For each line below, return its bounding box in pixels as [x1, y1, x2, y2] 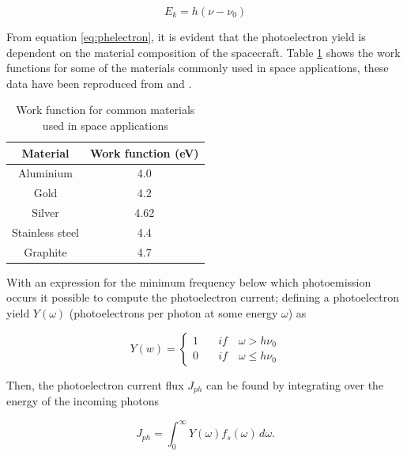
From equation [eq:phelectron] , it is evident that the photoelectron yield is [6, 28, 366, 44]
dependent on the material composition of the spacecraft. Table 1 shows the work [6, 44, 401, 60]
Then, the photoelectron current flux [6, 376, 184, 393]
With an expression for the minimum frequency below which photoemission [6, 273, 371, 290]
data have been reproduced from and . [6, 74, 192, 91]
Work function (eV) [90, 144, 199, 161]
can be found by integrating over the [206, 376, 384, 393]
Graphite [24, 243, 67, 260]
